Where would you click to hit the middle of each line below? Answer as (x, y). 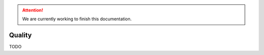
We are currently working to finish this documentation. (77, 19)
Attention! (33, 10)
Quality (20, 35)
